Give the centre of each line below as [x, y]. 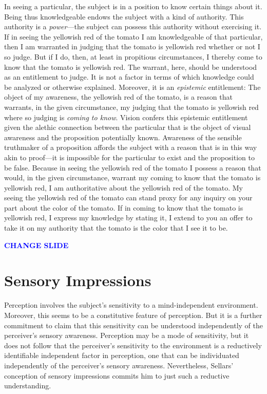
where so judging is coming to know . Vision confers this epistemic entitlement [126, 117]
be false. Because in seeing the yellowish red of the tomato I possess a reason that [133, 167]
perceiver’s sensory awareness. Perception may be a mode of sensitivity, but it [127, 335]
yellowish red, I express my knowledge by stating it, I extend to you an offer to [128, 218]
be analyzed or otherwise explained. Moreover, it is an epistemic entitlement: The [132, 87]
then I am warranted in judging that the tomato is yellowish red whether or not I [132, 46]
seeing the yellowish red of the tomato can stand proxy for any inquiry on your [128, 198]
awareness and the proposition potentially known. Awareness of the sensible [123, 137]
